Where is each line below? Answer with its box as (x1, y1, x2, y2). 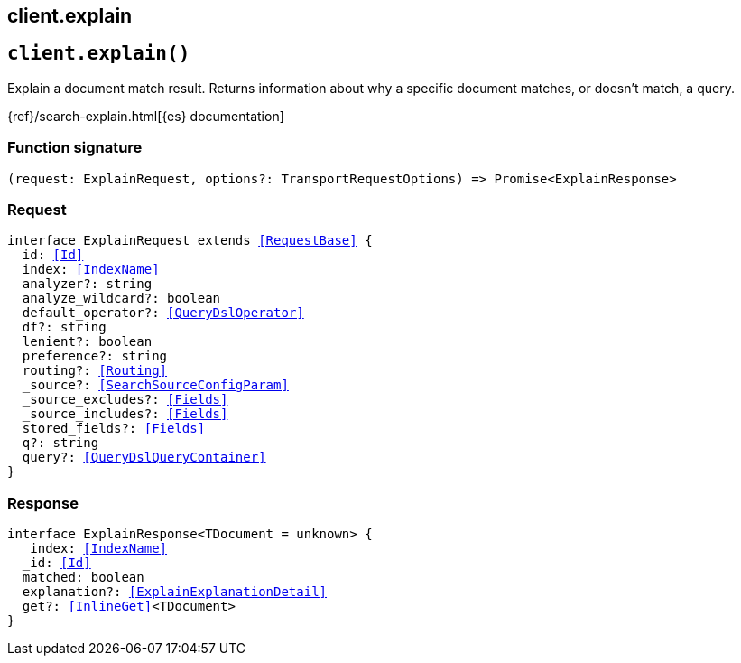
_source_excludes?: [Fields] (22, 392, 228, 407)
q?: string (22, 435, 99, 451)
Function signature (7, 138, 143, 157)
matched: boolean (22, 570, 144, 585)
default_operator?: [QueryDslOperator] (22, 305, 304, 321)
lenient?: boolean (22, 334, 153, 350)
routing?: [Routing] (22, 363, 168, 378)
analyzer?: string (22, 276, 153, 292)
